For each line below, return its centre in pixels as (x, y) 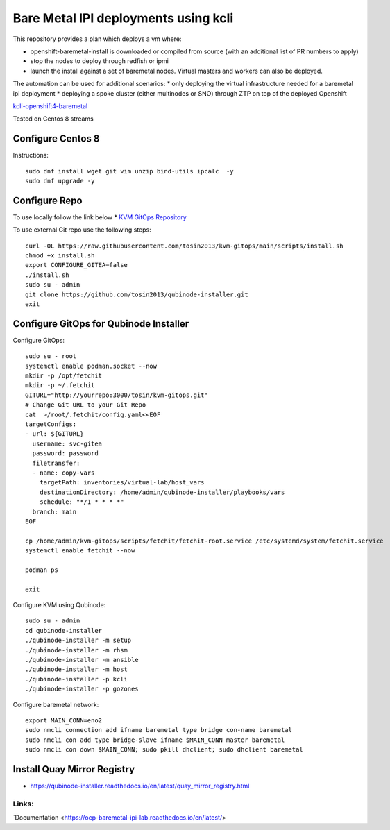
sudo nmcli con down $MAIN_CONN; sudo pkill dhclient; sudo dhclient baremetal (164, 750)
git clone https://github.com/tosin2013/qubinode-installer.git (137, 294)
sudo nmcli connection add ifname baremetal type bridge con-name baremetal (159, 730)
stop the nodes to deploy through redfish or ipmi (100, 61)
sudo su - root (51, 356)
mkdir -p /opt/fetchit (64, 376)
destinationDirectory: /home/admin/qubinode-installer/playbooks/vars (162, 492)
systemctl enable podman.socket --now (91, 366)
